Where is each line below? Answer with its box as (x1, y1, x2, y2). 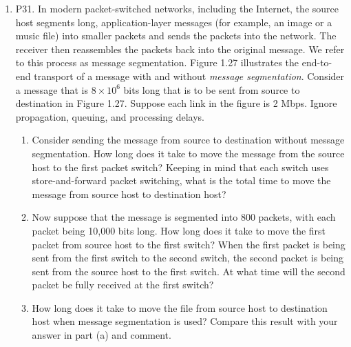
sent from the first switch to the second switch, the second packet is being (32, 250, 344, 265)
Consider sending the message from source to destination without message (32, 132, 345, 147)
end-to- (301, 55, 332, 70)
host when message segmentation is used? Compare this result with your (32, 314, 338, 328)
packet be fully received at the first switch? (32, 277, 214, 292)
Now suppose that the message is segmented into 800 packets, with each (32, 210, 336, 224)
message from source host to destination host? (32, 186, 226, 201)
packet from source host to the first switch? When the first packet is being (32, 237, 345, 251)
